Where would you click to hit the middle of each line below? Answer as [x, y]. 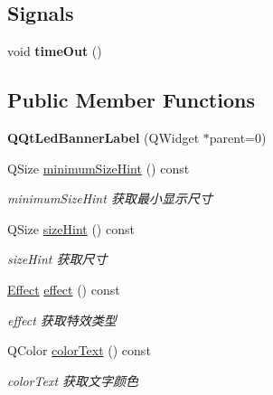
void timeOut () [55, 51]
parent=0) [238, 137]
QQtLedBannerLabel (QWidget [104, 137]
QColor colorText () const [79, 350]
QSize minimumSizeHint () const [99, 168]
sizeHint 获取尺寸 [57, 259]
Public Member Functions [131, 100]
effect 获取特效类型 [62, 320]
